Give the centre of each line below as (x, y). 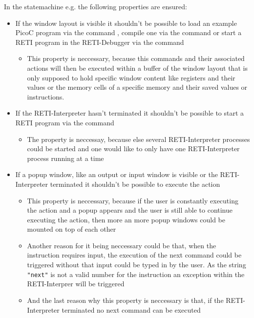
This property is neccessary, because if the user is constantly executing (133, 200)
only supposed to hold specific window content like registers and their (131, 77)
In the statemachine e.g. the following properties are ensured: (95, 6)
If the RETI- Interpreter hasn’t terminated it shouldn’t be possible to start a (130, 113)
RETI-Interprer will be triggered (76, 284)
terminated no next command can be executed (131, 309)
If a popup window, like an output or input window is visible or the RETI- (127, 174)
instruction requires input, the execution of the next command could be (134, 255)
